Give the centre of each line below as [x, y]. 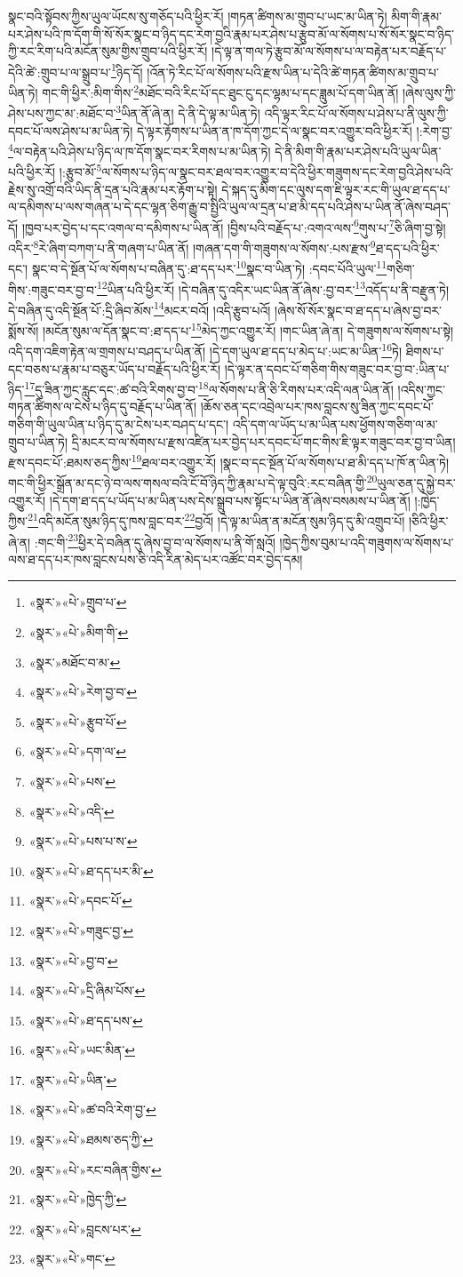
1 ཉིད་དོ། [127, 70]
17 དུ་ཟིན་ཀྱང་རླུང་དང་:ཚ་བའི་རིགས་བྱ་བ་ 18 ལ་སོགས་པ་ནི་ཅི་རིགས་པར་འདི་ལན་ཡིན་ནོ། [209, 388]
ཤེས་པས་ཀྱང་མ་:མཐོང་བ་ [62, 112]
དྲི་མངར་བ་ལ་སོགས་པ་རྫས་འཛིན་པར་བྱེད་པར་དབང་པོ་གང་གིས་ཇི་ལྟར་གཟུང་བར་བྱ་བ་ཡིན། [263, 441]
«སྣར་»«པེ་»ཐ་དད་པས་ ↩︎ [86, 1020]
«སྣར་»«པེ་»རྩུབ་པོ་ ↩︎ [78, 721]
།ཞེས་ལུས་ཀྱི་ [429, 92]
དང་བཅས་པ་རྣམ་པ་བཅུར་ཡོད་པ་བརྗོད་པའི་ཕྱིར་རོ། [115, 368]
